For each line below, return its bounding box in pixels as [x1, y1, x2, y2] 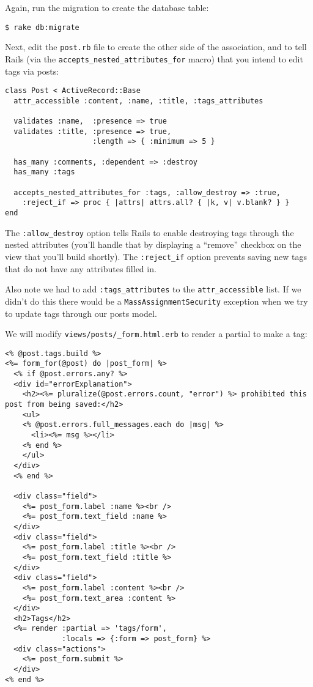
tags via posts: [5, 64, 59, 77]
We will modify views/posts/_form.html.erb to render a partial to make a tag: [5, 327, 307, 340]
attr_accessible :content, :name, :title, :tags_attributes [13, 96, 263, 105]
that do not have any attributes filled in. [5, 262, 156, 275]
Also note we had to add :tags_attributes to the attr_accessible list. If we [5, 283, 301, 295]
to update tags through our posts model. [5, 306, 157, 319]
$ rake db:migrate [5, 23, 79, 32]
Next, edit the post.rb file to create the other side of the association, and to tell [5, 40, 307, 53]
